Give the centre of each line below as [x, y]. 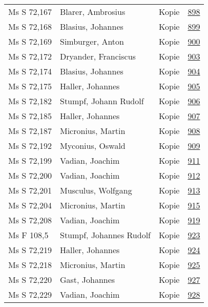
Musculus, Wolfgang [96, 190]
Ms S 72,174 [30, 71]
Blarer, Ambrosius [92, 12]
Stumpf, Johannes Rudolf [105, 235]
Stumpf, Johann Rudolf [102, 101]
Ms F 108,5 [28, 235]
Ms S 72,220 [30, 280]
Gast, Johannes [87, 280]
